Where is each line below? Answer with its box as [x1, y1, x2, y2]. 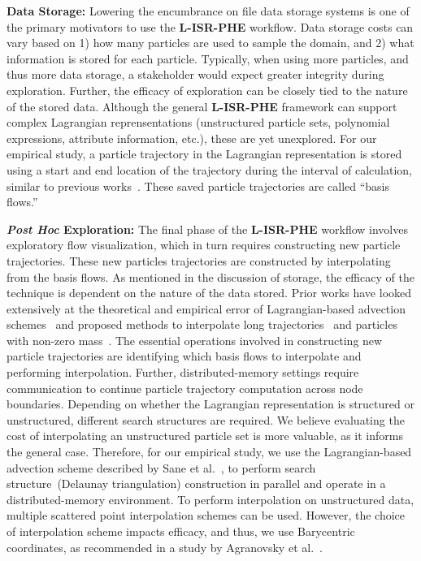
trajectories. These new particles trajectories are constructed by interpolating [7, 252, 391, 269]
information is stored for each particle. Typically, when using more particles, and [7, 50, 409, 67]
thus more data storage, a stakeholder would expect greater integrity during [7, 66, 384, 83]
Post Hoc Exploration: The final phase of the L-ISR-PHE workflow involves [7, 220, 408, 237]
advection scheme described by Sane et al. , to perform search [7, 459, 316, 476]
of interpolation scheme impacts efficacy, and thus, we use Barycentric [7, 523, 355, 539]
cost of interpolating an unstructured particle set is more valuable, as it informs [7, 427, 403, 444]
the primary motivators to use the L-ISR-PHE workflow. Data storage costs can [7, 18, 414, 35]
